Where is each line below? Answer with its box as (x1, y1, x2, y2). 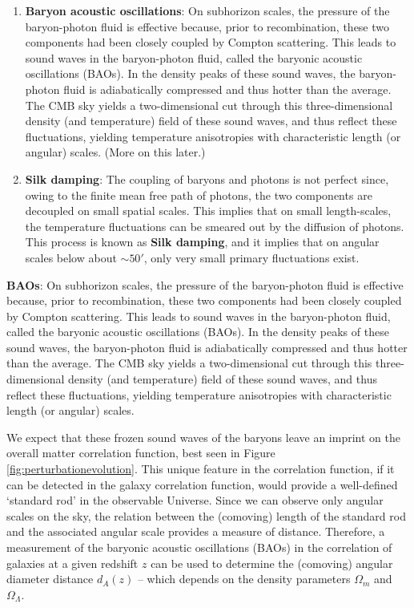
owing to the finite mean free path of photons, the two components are (25, 186, 372, 203)
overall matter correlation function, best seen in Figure (6, 444, 275, 461)
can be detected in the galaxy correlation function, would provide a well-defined (6, 476, 398, 492)
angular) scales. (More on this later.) (25, 144, 206, 160)
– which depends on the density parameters (137, 570, 351, 587)
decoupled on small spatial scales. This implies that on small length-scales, (25, 202, 392, 219)
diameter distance (6, 570, 94, 587)
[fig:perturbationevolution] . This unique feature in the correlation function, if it (6, 460, 395, 477)
